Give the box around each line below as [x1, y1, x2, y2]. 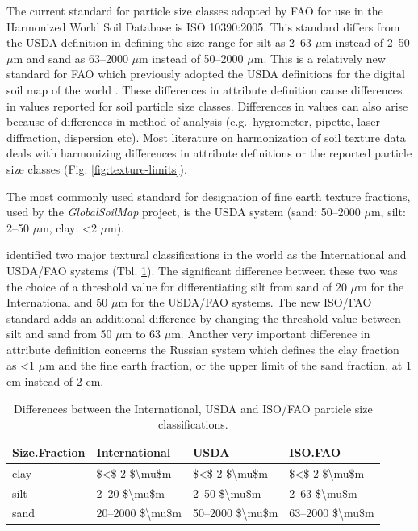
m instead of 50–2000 [139, 49, 244, 66]
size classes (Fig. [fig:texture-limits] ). [6, 160, 187, 177]
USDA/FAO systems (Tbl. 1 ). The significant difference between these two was [6, 261, 398, 278]
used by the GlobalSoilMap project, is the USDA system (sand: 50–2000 [6, 203, 361, 220]
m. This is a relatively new [253, 49, 386, 66]
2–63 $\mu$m [289, 484, 357, 501]
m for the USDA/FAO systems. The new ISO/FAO [118, 294, 372, 311]
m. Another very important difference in [171, 325, 370, 342]
